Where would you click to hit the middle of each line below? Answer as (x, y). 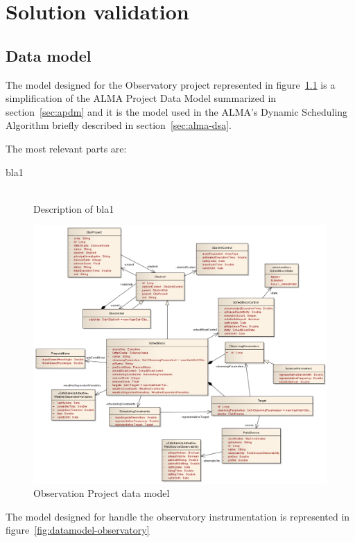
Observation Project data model (102, 493)
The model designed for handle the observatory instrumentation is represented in (178, 516)
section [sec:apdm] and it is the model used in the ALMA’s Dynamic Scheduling (177, 111)
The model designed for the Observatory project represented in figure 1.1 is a (171, 84)
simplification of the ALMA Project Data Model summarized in (141, 98)
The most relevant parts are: (66, 148)
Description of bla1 (74, 208)
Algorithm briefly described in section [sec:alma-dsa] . (119, 125)
